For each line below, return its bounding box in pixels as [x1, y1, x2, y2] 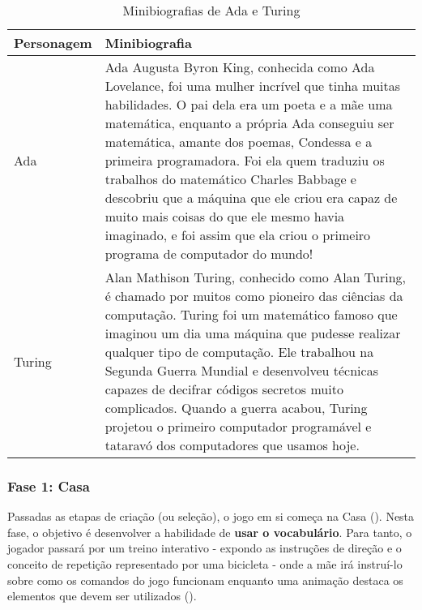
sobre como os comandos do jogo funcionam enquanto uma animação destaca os [7, 571, 403, 588]
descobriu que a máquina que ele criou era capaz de [104, 188, 398, 207]
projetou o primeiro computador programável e [104, 417, 372, 436]
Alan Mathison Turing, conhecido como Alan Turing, [104, 268, 407, 286]
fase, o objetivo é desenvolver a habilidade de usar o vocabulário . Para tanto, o [7, 523, 412, 540]
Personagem [14, 33, 92, 52]
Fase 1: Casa [7, 475, 90, 496]
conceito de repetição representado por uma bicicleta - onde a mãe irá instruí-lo [7, 556, 403, 572]
